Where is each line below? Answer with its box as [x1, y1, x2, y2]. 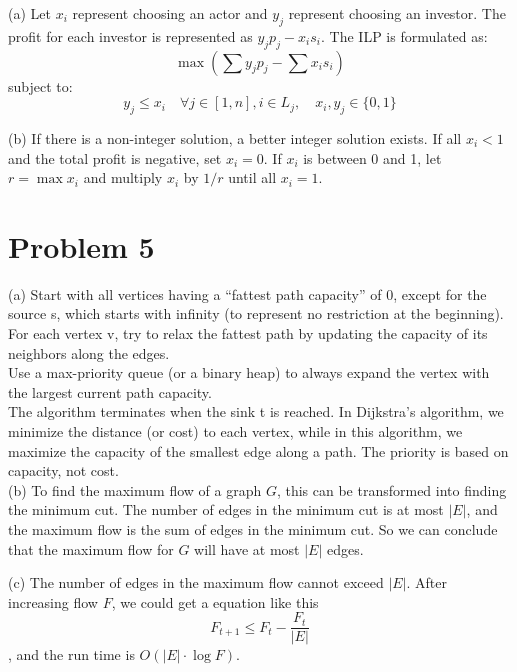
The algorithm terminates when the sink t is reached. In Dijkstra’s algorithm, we [8, 401, 504, 422]
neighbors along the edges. [8, 342, 170, 363]
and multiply [83, 167, 163, 188]
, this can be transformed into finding [276, 479, 507, 500]
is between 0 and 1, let [303, 147, 442, 168]
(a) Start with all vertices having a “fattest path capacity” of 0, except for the [8, 283, 487, 304]
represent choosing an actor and [72, 3, 268, 23]
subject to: [8, 75, 73, 96]
